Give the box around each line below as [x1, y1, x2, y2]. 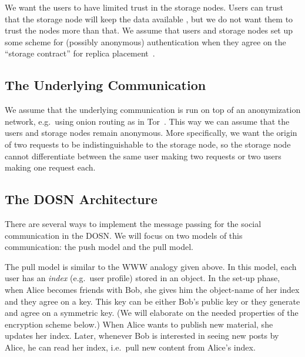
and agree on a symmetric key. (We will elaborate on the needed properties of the [5, 306, 299, 319]
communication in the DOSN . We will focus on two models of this [5, 229, 243, 241]
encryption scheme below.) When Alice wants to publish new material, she [5, 318, 273, 330]
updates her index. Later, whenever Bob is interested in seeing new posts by [5, 329, 279, 342]
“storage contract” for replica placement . [5, 47, 155, 59]
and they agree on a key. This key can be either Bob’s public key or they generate [5, 295, 300, 307]
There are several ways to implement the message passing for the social [5, 217, 262, 229]
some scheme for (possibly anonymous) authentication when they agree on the [5, 35, 286, 48]
